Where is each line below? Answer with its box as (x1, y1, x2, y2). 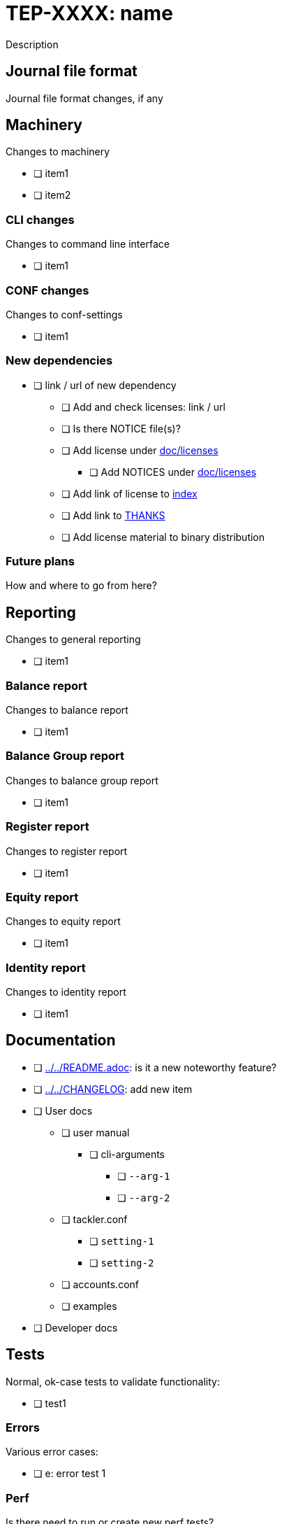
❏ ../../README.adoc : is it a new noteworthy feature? (34, 1061, 276, 1073)
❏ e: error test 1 (34, 1467, 106, 1480)
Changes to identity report (6, 986, 126, 999)
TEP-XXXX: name (6, 1, 173, 25)
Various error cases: (6, 1446, 98, 1458)
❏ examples (61, 1299, 117, 1312)
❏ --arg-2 (117, 1191, 170, 1204)
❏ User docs (34, 1104, 93, 1117)
